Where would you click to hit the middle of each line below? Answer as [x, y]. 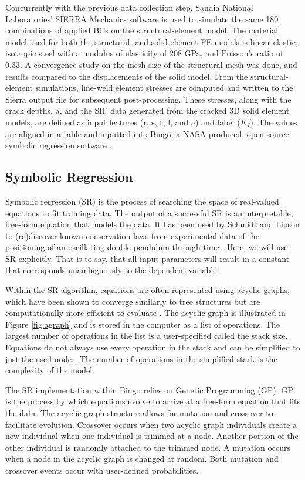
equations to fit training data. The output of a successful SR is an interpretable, [149, 212]
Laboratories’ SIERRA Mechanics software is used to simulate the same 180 [142, 18]
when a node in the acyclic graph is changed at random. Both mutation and [142, 459]
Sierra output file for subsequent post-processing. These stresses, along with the [148, 99]
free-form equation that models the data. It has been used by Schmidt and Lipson [152, 224]
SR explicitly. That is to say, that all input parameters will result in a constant [148, 258]
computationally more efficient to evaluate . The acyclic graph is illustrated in [145, 313]
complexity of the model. [50, 370]
